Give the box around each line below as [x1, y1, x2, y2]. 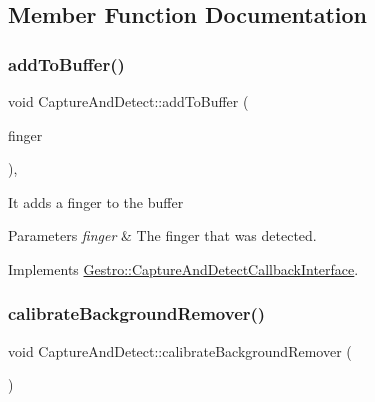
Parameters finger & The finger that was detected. [8, 225, 317, 246]
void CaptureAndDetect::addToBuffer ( [8, 91, 249, 111]
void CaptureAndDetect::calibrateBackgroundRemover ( [8, 340, 352, 361]
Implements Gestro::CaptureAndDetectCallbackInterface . [8, 258, 359, 279]
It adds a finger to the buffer [8, 191, 184, 212]
